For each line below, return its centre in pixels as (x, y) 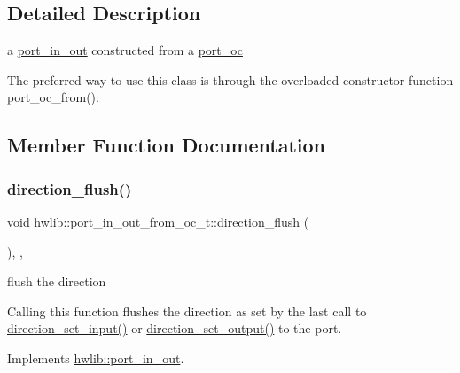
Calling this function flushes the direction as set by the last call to (187, 311)
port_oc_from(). (53, 97)
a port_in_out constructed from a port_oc (125, 50)
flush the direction (57, 281)
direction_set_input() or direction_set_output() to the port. (175, 328)
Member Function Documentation (167, 145)
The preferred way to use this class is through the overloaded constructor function (230, 79)
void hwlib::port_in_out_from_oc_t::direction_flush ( (158, 221)
